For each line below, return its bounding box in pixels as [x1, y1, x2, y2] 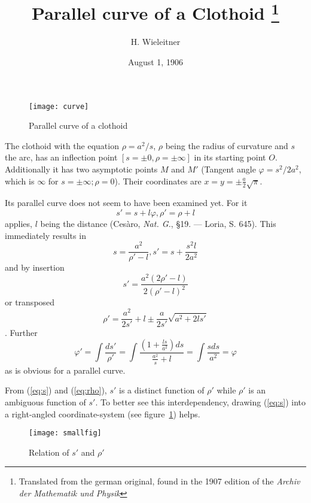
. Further [5, 326, 38, 339]
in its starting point [194, 151, 266, 163]
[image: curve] [29, 102, 89, 111]
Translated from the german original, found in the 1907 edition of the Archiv [19, 475, 300, 487]
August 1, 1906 [128, 56, 183, 68]
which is [5, 174, 35, 187]
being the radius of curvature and [165, 139, 288, 151]
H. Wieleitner [130, 35, 181, 48]
